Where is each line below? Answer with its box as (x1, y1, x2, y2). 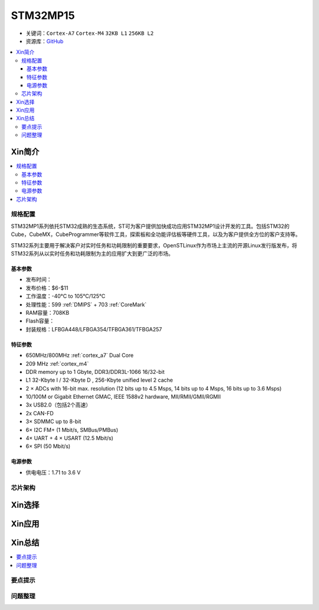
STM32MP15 (11, 9, 75, 22)
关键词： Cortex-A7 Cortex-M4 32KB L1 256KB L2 (25, 30, 154, 37)
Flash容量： (25, 317, 55, 325)
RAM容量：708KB (25, 309, 70, 316)
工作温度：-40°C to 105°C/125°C (25, 293, 106, 300)
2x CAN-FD (25, 409, 54, 417)
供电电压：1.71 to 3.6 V (25, 469, 81, 476)
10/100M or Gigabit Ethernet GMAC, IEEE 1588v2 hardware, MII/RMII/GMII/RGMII (25, 393, 221, 401)
